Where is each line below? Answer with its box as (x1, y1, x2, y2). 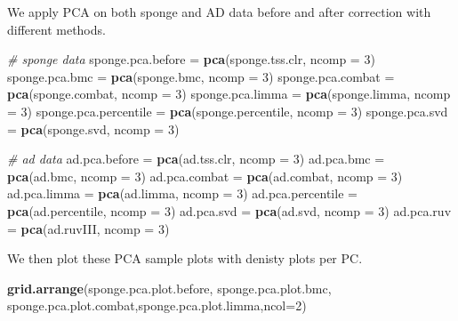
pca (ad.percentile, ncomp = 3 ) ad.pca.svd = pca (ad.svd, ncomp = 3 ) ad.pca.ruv (7, 201, 452, 220)
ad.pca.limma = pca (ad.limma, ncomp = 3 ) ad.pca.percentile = (7, 184, 358, 203)
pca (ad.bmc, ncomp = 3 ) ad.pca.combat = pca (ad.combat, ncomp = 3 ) (7, 166, 403, 185)
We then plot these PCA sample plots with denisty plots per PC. (7, 249, 363, 268)
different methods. (7, 20, 106, 38)
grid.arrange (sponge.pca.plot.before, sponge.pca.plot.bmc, (7, 278, 332, 297)
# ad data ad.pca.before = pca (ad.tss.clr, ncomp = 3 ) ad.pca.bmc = (7, 149, 385, 168)
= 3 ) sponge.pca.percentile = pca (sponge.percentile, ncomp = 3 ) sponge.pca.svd (7, 101, 448, 120)
